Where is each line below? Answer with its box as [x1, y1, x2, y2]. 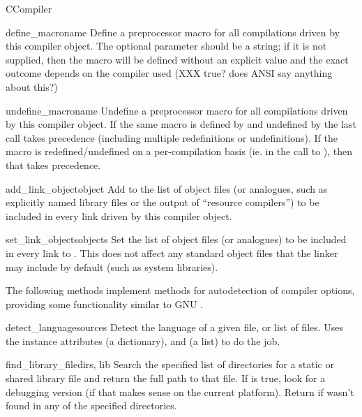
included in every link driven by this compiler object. [6, 208, 232, 223]
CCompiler [6, 1, 52, 15]
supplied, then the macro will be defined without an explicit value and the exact [6, 52, 349, 66]
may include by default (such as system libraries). [6, 259, 218, 274]
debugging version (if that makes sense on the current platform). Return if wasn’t [6, 384, 354, 399]
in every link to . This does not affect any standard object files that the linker [6, 245, 338, 260]
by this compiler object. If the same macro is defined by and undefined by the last [6, 117, 356, 131]
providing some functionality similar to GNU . [6, 296, 204, 311]
